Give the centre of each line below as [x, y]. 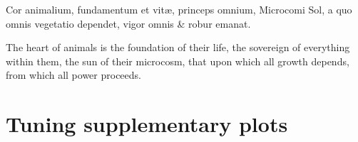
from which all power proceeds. [73, 75]
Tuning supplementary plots [147, 124]
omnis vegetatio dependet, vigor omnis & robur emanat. [128, 23]
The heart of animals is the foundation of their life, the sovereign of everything [178, 47]
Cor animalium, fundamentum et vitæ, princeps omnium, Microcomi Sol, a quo [179, 9]
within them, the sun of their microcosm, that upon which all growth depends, [178, 61]
